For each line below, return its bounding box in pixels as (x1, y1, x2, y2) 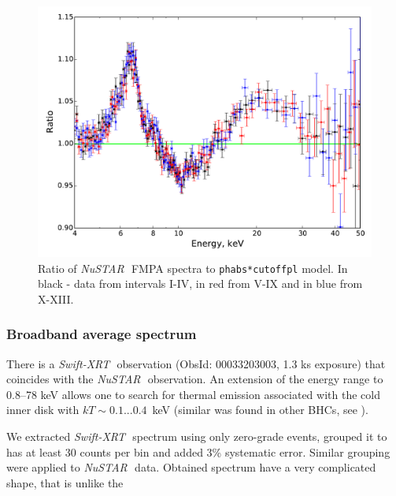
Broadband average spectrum (6, 324, 197, 344)
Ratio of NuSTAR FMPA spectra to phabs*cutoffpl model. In (38, 259, 348, 276)
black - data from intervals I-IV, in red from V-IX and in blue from (38, 275, 363, 292)
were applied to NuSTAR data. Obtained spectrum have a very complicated (6, 459, 376, 475)
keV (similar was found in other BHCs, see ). (152, 401, 368, 418)
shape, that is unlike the (6, 474, 124, 490)
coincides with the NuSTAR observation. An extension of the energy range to (6, 371, 383, 387)
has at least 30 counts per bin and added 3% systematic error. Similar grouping (6, 443, 390, 460)
